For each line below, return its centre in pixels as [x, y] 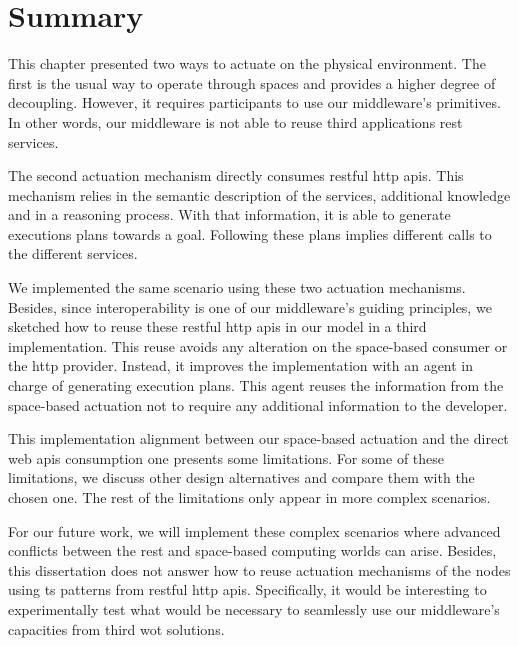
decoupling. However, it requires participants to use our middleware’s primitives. [254, 102]
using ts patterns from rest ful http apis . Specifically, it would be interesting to [247, 589]
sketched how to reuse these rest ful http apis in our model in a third [217, 326]
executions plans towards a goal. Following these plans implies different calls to [250, 233]
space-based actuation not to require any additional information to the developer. [258, 404]
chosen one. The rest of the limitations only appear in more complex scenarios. [249, 497]
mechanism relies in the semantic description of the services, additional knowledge [259, 194]
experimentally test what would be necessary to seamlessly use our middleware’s [254, 608]
